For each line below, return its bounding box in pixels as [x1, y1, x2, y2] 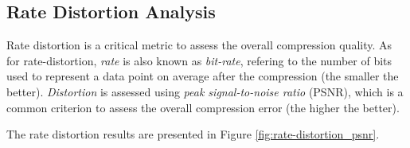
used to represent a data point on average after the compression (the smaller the [6, 68, 399, 84]
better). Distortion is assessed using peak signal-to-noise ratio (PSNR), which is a [6, 83, 404, 99]
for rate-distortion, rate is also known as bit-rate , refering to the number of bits [6, 52, 392, 68]
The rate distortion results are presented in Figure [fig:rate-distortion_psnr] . [6, 126, 380, 142]
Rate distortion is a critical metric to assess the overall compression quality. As [6, 37, 392, 53]
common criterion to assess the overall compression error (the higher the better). [6, 99, 400, 115]
